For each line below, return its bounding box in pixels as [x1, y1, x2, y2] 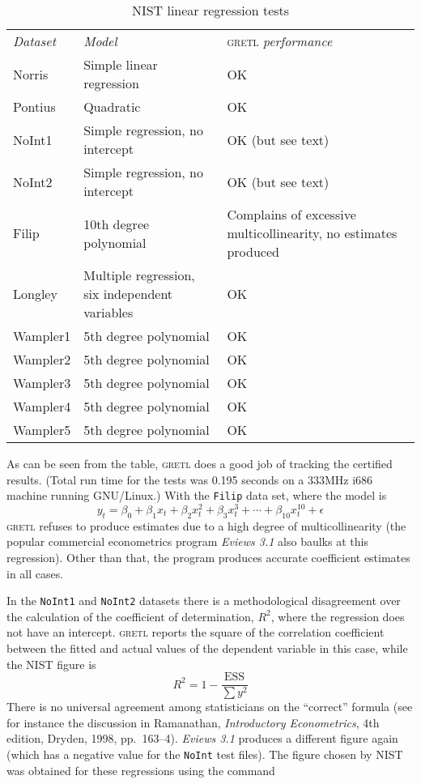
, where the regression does [270, 607, 405, 624]
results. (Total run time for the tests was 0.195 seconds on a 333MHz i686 [6, 471, 373, 488]
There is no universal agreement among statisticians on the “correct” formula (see [6, 698, 413, 715]
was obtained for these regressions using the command [6, 761, 275, 778]
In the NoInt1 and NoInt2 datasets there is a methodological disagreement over [6, 592, 401, 609]
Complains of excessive [227, 205, 356, 224]
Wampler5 [13, 420, 71, 439]
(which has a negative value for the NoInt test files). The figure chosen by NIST [6, 745, 403, 762]
